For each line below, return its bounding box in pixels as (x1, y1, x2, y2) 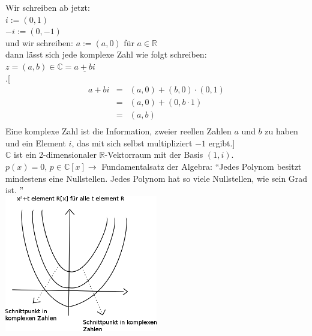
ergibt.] (208, 136, 235, 149)
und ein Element (5, 136, 66, 149)
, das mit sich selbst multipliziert (71, 136, 193, 149)
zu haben (265, 125, 298, 137)
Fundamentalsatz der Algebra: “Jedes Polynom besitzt (101, 160, 302, 173)
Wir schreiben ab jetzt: (5, 1, 90, 13)
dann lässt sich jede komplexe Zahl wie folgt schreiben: (5, 48, 207, 61)
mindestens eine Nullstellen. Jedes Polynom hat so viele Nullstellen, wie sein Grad (5, 172, 308, 184)
